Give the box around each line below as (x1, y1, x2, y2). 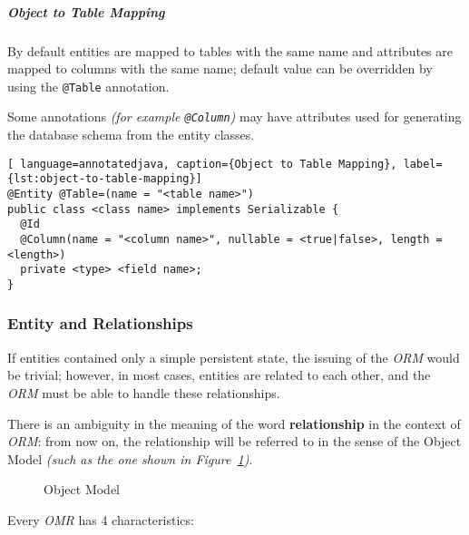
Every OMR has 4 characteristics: (7, 510, 194, 529)
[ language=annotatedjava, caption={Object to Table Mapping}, (7, 157, 397, 170)
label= (403, 157, 443, 170)
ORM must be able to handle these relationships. (7, 383, 280, 402)
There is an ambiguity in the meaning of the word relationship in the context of (7, 413, 461, 433)
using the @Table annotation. (7, 76, 170, 95)
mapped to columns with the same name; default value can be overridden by (7, 59, 433, 78)
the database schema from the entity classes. (7, 125, 255, 144)
